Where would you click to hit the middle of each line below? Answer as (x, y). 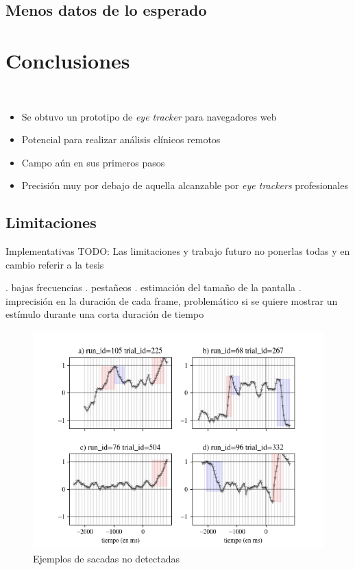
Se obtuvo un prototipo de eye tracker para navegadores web (149, 116)
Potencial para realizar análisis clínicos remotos (121, 139)
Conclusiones (68, 60)
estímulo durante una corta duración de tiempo (105, 314)
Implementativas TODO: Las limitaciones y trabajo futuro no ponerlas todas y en (178, 251)
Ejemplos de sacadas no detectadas (106, 558)
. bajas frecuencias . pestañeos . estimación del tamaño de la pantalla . (154, 287)
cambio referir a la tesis (55, 264)
